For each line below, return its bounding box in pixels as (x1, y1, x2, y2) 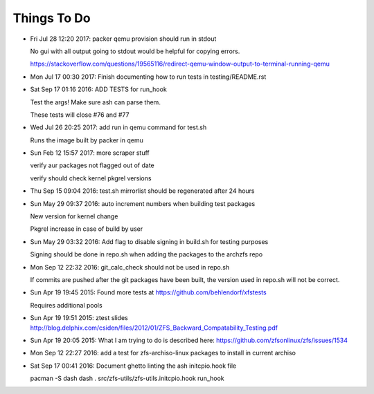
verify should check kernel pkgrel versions (30, 173, 152, 182)
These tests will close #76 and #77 (30, 111, 130, 119)
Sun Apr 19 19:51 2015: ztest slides (30, 314, 128, 322)
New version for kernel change (30, 212, 118, 221)
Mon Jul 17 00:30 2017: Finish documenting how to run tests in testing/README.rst (30, 73, 267, 81)
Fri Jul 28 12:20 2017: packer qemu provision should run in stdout (30, 35, 217, 43)
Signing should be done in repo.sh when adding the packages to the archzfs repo (30, 250, 263, 259)
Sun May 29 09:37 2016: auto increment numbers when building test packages (30, 199, 256, 207)
